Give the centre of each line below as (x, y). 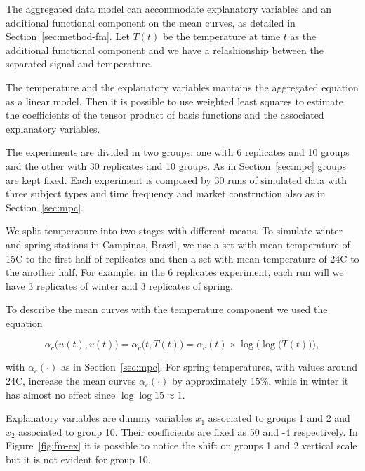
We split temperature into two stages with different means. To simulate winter (174, 231)
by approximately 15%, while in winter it (260, 381)
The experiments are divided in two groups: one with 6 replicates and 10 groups (178, 152)
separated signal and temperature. (79, 64)
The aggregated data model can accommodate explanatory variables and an (169, 8)
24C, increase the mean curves (71, 381)
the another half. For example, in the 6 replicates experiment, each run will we (175, 272)
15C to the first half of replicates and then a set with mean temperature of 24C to (182, 258)
